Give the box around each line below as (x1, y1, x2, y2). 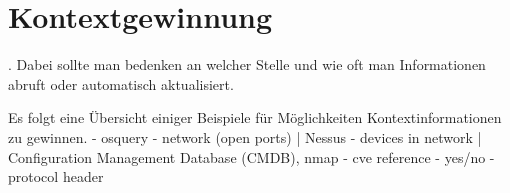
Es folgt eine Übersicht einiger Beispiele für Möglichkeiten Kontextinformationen (8, 107, 502, 128)
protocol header (8, 166, 104, 187)
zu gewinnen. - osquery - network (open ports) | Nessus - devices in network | (8, 126, 482, 147)
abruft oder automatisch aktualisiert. (8, 73, 234, 94)
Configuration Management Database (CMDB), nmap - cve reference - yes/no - (8, 146, 495, 167)
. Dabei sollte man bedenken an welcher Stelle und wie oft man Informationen (8, 54, 486, 75)
